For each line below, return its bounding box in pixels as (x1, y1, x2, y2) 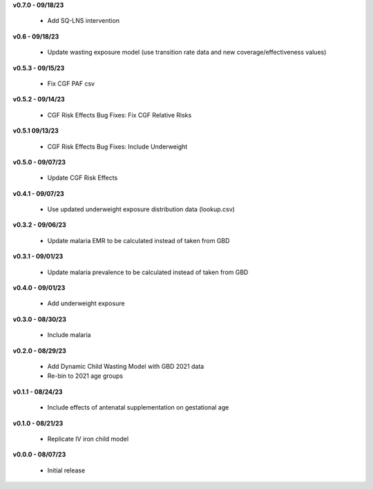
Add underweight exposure (47, 299, 125, 307)
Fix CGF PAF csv (47, 79, 95, 88)
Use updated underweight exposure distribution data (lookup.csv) (47, 205, 235, 213)
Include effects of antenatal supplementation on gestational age (47, 403, 229, 412)
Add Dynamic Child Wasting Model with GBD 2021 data (47, 362, 204, 370)
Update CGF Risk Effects (47, 173, 118, 182)
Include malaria (47, 331, 91, 339)
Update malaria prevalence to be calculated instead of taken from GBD (47, 268, 249, 276)
